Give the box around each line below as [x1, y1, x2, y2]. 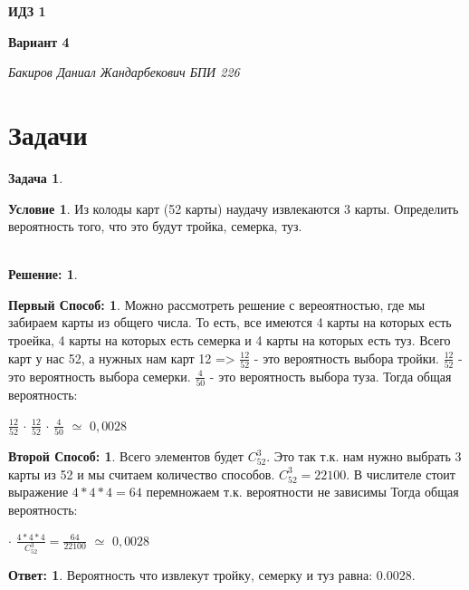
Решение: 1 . [8, 265, 78, 284]
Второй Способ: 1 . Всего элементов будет [8, 447, 244, 466]
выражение [8, 482, 69, 501]
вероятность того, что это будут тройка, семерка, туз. [8, 217, 302, 236]
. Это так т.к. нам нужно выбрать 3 [266, 447, 462, 466]
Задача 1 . [8, 168, 63, 187]
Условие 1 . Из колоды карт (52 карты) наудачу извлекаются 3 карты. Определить [8, 198, 459, 218]
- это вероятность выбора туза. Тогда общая [209, 366, 452, 385]
